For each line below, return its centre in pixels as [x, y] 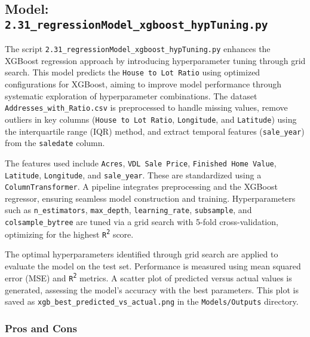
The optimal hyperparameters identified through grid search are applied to [142, 254]
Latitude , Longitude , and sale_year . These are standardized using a [133, 174]
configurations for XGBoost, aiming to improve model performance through [143, 84]
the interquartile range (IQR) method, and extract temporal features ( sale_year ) [155, 131]
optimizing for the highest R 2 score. [69, 234]
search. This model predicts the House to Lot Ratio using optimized [133, 72]
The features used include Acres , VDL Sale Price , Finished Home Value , [141, 163]
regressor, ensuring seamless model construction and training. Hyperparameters [150, 198]
